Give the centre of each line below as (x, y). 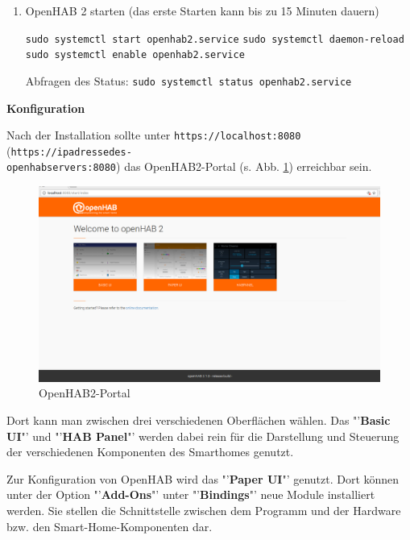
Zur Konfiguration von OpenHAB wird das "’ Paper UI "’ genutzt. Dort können (203, 478)
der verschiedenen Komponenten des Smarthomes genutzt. (150, 452)
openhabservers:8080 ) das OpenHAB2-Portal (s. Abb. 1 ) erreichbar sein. (189, 166)
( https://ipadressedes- (69, 150)
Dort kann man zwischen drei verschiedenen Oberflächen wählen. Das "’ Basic (199, 420)
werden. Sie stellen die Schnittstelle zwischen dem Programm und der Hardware (204, 510)
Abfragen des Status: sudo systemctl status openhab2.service (188, 80)
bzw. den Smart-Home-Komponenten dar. (110, 526)
